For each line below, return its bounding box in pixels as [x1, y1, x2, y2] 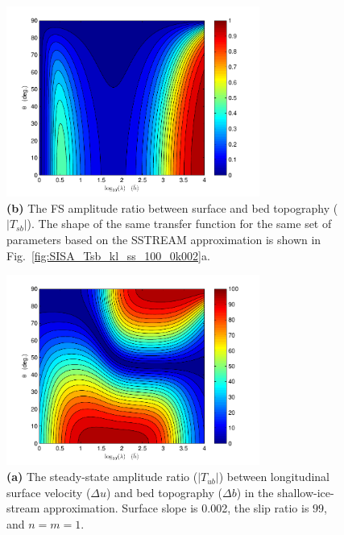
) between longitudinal [218, 468, 330, 485]
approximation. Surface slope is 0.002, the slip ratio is [43, 500, 309, 516]
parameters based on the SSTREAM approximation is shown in [6, 231, 321, 248]
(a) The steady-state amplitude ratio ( [6, 468, 198, 485]
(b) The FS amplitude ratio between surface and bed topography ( [6, 199, 338, 216]
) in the [236, 483, 274, 500]
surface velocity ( [6, 483, 91, 500]
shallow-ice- [277, 483, 334, 500]
